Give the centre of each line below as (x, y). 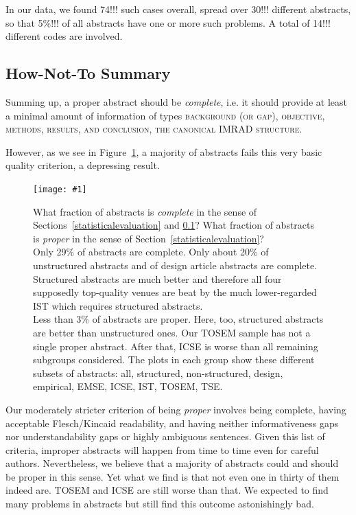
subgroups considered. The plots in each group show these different (174, 359)
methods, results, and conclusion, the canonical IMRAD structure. (154, 129)
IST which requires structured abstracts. (118, 305)
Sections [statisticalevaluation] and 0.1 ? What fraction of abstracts (174, 225)
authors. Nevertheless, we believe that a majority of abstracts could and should (172, 463)
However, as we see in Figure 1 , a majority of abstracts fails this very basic (164, 151)
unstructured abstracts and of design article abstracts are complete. (175, 265)
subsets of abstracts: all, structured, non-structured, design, (158, 373)
